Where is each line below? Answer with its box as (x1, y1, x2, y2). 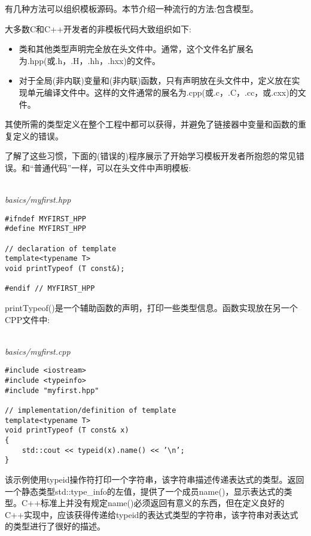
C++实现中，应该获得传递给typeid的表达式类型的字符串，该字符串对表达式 (5, 508, 298, 520)
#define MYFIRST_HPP (5, 224, 87, 233)
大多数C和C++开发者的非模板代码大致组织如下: (5, 22, 191, 35)
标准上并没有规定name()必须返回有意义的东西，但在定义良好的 (40, 497, 285, 509)
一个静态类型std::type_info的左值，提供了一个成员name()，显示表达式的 (5, 485, 284, 497)
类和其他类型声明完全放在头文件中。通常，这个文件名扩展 (19, 42, 245, 55)
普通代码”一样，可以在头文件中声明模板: (33, 161, 191, 173)
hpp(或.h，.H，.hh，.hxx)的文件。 (29, 54, 160, 66)
